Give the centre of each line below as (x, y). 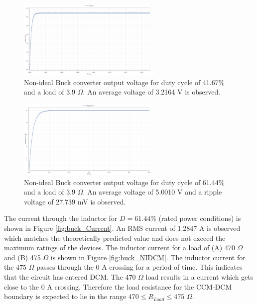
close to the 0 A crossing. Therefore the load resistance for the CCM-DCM (118, 286)
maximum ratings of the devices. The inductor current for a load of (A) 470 (120, 248)
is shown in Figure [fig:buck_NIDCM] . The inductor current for (148, 257)
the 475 (15, 267)
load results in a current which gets (199, 276)
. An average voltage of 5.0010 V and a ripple (152, 192)
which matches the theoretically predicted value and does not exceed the (115, 238)
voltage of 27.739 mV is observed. (75, 201)
